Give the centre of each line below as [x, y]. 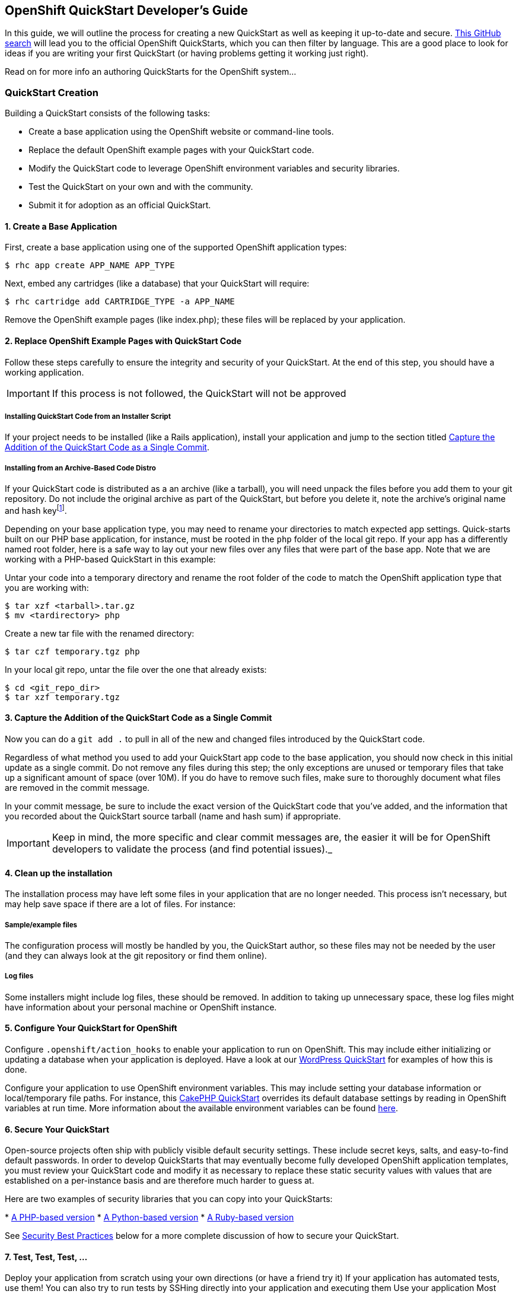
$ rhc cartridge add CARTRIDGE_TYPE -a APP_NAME [120, 302]
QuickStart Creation [52, 92]
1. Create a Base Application [61, 226]
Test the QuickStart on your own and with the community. [141, 187]
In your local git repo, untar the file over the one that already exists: [136, 669]
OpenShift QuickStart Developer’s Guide [126, 10]
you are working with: [47, 587]
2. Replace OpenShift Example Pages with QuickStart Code [123, 341]
